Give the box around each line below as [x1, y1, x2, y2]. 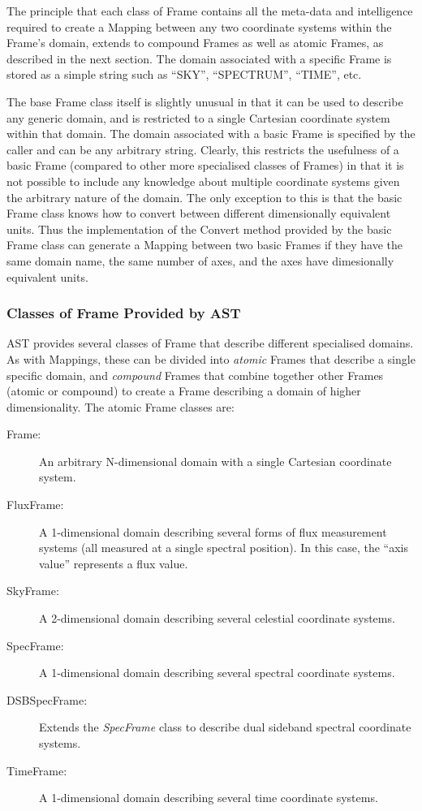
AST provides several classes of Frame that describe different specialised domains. [6, 334, 414, 352]
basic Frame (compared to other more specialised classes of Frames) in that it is [6, 157, 404, 174]
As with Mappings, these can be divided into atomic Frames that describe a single [6, 350, 416, 367]
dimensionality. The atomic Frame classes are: [6, 398, 235, 415]
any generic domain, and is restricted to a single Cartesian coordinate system [6, 109, 390, 126]
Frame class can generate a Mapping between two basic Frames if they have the [6, 236, 403, 253]
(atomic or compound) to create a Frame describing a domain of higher [6, 382, 361, 399]
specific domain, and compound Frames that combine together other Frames [6, 366, 384, 383]
